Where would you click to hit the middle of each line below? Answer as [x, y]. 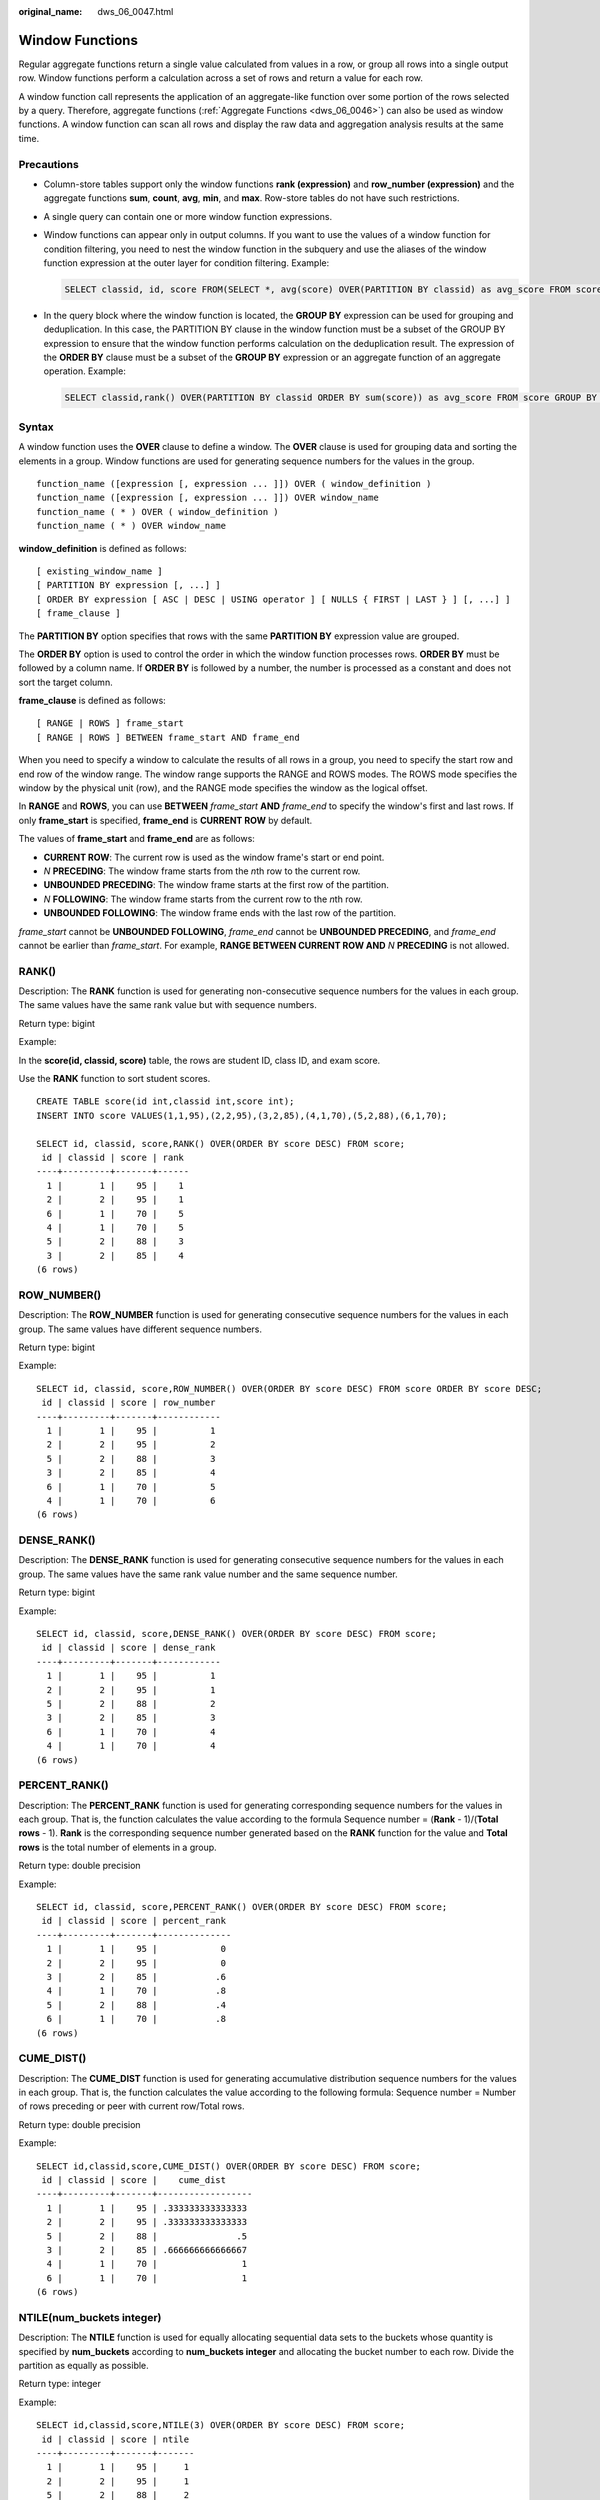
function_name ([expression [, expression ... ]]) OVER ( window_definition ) [234, 483]
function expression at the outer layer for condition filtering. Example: [186, 262]
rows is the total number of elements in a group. [117, 1847]
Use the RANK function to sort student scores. [114, 1079]
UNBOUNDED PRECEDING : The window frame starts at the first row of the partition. [216, 885]
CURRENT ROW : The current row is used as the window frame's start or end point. [214, 857]
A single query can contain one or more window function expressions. [188, 216]
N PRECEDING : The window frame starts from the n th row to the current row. [202, 871]
